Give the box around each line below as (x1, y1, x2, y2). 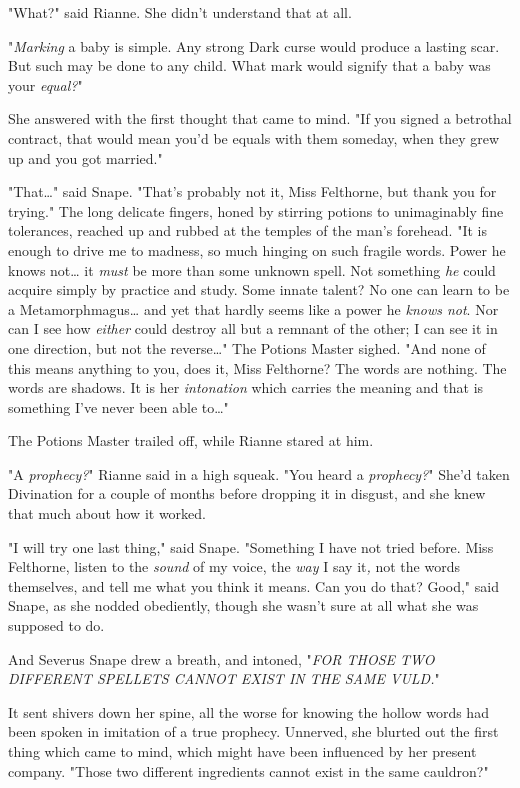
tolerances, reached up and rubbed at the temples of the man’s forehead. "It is (8, 220, 487, 241)
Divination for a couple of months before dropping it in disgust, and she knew (8, 483, 486, 504)
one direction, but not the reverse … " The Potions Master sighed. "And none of (8, 337, 486, 358)
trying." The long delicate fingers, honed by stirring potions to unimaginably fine (8, 200, 504, 221)
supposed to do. (8, 615, 105, 636)
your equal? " (8, 74, 83, 95)
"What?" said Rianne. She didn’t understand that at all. (8, 2, 352, 22)
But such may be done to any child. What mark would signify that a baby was (8, 55, 491, 76)
